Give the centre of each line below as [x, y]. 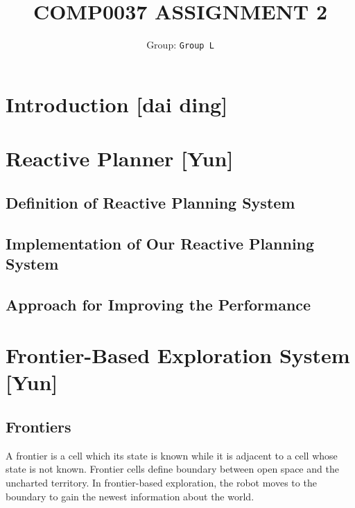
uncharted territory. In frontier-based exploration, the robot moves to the [161, 483]
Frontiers [38, 427]
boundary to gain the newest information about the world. [130, 496]
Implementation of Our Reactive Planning [160, 243]
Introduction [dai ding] [117, 104]
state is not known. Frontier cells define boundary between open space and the [172, 469]
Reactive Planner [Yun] [120, 158]
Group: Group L [180, 45]
